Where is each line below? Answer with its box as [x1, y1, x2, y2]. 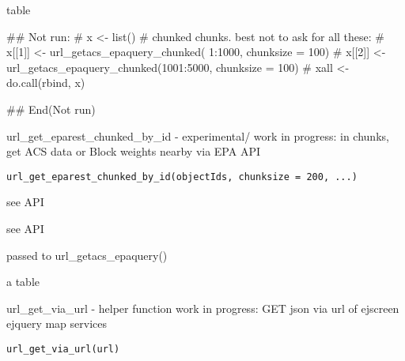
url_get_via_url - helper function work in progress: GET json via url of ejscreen [6, 299, 399, 316]
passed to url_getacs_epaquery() [6, 246, 168, 263]
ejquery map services [6, 315, 107, 332]
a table [6, 273, 40, 290]
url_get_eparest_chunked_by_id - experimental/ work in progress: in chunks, [6, 127, 389, 144]
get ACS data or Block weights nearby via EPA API [6, 143, 260, 160]
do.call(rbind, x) [6, 74, 85, 91]
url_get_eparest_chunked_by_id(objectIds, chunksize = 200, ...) [6, 171, 358, 182]
